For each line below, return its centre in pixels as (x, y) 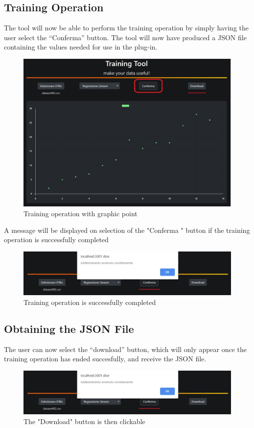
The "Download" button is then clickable (84, 421)
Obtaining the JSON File (69, 328)
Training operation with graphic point (81, 214)
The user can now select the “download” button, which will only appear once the (126, 349)
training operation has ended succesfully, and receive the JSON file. (105, 359)
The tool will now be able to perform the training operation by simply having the (126, 28)
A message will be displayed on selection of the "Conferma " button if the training (127, 230)
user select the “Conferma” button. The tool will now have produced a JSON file (125, 37)
